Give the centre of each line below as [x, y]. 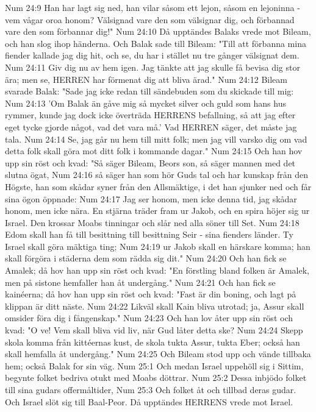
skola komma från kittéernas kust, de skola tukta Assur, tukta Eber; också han [153, 342]
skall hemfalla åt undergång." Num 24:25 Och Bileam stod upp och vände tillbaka [158, 354]
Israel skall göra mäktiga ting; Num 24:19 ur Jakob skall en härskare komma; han [158, 246]
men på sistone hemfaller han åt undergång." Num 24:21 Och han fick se [140, 282]
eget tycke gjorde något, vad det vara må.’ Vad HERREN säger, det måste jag [151, 126]
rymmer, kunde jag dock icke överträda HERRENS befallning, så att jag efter [150, 115]
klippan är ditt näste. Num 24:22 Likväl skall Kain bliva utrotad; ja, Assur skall [155, 306]
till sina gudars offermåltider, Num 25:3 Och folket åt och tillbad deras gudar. [151, 389]
